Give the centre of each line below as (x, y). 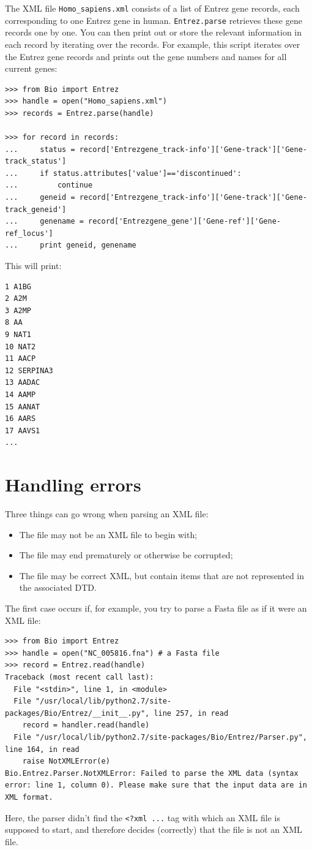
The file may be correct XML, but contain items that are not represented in (162, 575)
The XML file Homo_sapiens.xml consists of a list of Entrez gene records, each (152, 8)
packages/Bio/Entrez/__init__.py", (77, 713)
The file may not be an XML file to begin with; (108, 534)
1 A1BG (18, 286)
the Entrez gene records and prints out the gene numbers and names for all (146, 56)
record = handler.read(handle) (86, 725)
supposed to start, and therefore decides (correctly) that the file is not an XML (154, 829)
